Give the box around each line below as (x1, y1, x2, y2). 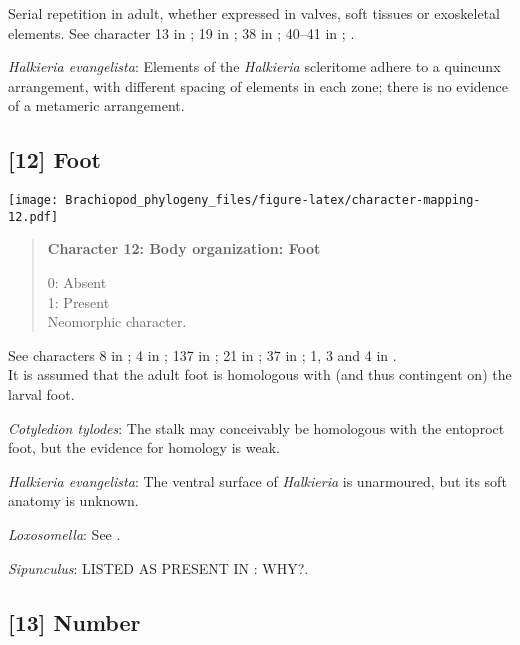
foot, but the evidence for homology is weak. (8, 437, 280, 458)
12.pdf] (8, 209, 59, 224)
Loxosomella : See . (8, 524, 121, 545)
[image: (8, 193, 59, 208)
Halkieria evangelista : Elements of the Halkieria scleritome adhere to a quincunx (8, 56, 501, 77)
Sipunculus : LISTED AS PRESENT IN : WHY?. (8, 557, 309, 578)
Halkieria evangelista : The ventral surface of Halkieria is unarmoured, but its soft (8, 470, 507, 491)
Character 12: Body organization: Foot (47, 238, 321, 259)
